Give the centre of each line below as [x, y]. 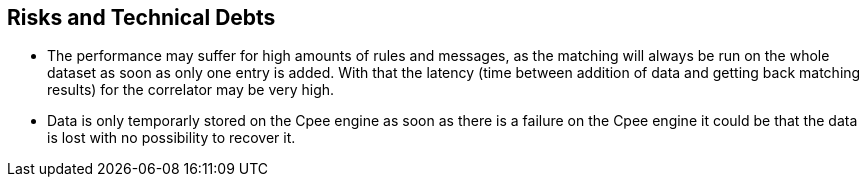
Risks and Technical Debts [141, 17]
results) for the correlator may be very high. [191, 90]
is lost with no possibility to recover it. [171, 138]
